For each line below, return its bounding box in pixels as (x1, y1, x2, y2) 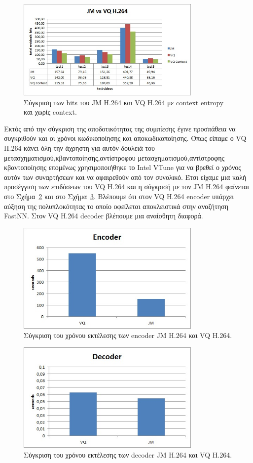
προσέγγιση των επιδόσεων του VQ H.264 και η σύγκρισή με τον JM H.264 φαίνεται (4, 181, 250, 192)
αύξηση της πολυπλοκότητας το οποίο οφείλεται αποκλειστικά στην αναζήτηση (4, 201, 228, 211)
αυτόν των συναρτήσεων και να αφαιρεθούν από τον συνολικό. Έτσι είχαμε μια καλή (4, 171, 247, 182)
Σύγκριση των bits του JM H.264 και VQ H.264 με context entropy (24, 97, 224, 107)
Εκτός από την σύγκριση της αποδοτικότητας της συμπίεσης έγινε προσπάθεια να (4, 123, 236, 133)
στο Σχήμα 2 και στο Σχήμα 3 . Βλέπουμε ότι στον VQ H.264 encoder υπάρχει (4, 191, 234, 201)
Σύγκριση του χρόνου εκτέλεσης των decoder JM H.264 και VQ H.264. (24, 450, 232, 460)
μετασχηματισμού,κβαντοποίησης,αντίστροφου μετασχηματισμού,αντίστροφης (4, 152, 225, 163)
